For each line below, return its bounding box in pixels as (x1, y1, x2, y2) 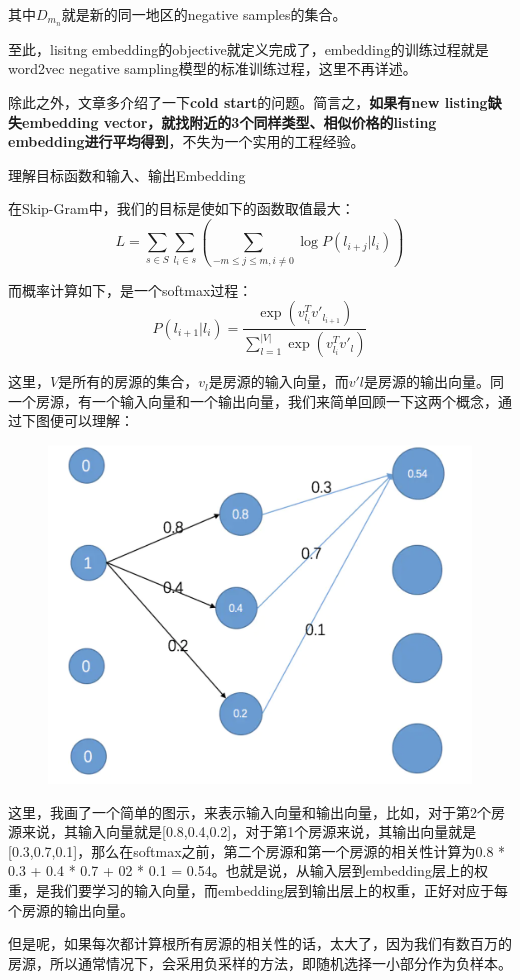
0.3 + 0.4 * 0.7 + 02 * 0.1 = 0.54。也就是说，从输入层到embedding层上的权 (8, 860, 488, 881)
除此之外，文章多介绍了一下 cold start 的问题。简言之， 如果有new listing (8, 92, 488, 113)
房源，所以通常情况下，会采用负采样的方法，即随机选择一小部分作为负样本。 (8, 952, 512, 973)
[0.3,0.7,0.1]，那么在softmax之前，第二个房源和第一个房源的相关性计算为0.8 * (8, 840, 506, 861)
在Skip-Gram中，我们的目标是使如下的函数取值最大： (8, 198, 355, 219)
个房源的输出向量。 (8, 899, 134, 920)
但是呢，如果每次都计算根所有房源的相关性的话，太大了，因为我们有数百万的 (8, 933, 512, 954)
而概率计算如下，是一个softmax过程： (8, 279, 253, 300)
